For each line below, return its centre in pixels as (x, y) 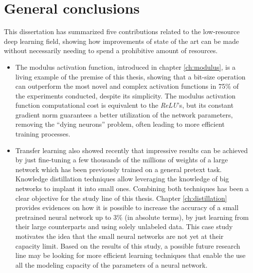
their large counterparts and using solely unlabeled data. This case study (124, 226)
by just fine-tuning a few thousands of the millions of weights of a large (122, 160)
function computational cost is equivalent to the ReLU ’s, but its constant (124, 105)
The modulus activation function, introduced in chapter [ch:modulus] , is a (126, 67)
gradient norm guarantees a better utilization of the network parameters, (124, 114)
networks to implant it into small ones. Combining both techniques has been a (132, 188)
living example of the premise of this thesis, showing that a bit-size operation (130, 76)
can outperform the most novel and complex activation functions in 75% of (127, 86)
